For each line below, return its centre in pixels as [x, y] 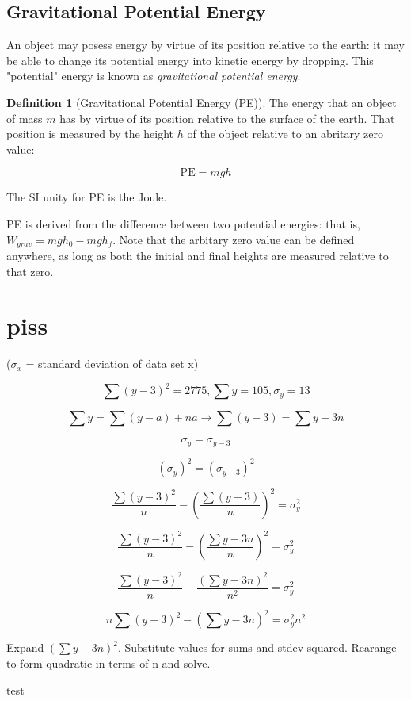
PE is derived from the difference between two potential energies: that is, [183, 223]
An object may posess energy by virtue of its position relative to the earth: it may [205, 45]
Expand [25, 647]
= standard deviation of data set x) [112, 364]
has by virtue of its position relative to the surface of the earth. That [227, 118]
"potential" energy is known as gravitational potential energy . [154, 76]
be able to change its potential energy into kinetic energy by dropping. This [190, 60]
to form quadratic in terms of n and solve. [108, 663]
